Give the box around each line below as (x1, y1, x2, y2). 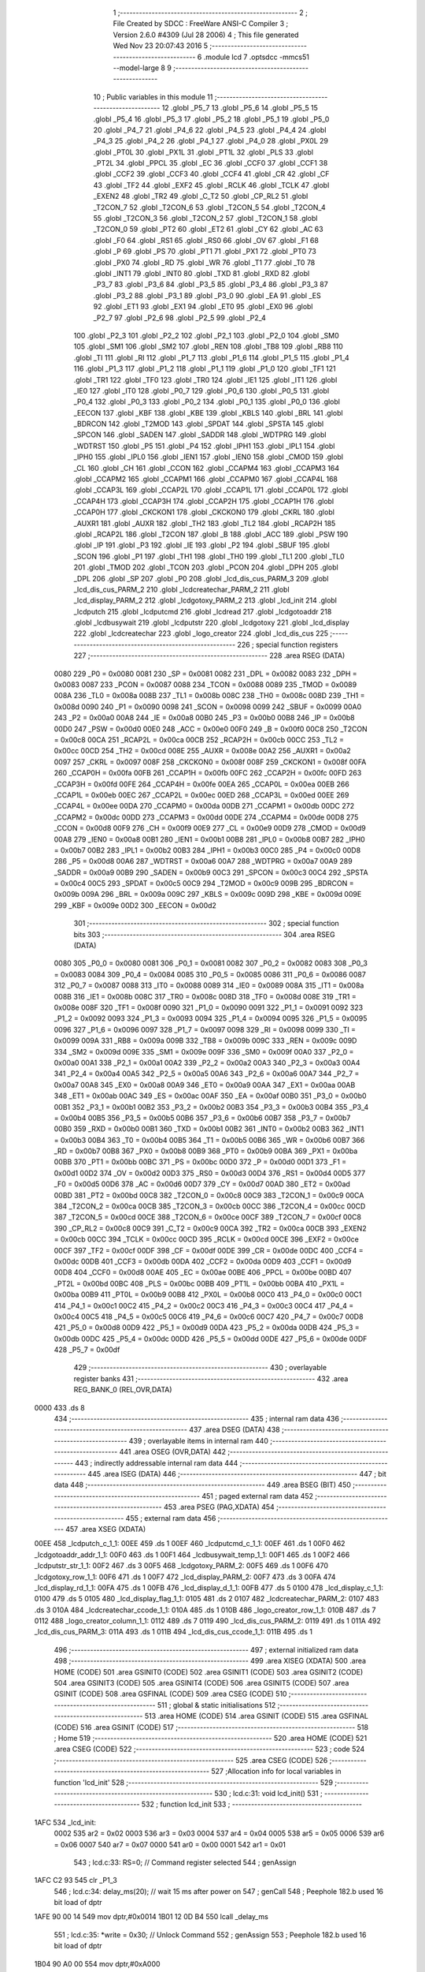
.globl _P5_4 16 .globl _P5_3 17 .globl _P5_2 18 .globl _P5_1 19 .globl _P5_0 (93, 114, 330, 124)
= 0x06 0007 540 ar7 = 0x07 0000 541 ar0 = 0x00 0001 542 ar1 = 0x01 (54, 1839, 286, 1849)
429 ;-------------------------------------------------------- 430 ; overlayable (73, 1363, 327, 1373)
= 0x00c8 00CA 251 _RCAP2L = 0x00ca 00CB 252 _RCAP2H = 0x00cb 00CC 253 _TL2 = (54, 735, 344, 745)
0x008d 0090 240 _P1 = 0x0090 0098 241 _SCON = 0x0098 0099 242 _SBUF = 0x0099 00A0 (54, 702, 362, 711)
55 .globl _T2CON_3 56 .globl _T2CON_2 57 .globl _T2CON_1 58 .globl (93, 214, 318, 223)
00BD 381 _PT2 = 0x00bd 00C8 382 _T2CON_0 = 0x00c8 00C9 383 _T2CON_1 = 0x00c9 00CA (54, 1190, 364, 1200)
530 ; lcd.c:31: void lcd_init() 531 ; (213, 1788, 323, 1798)
